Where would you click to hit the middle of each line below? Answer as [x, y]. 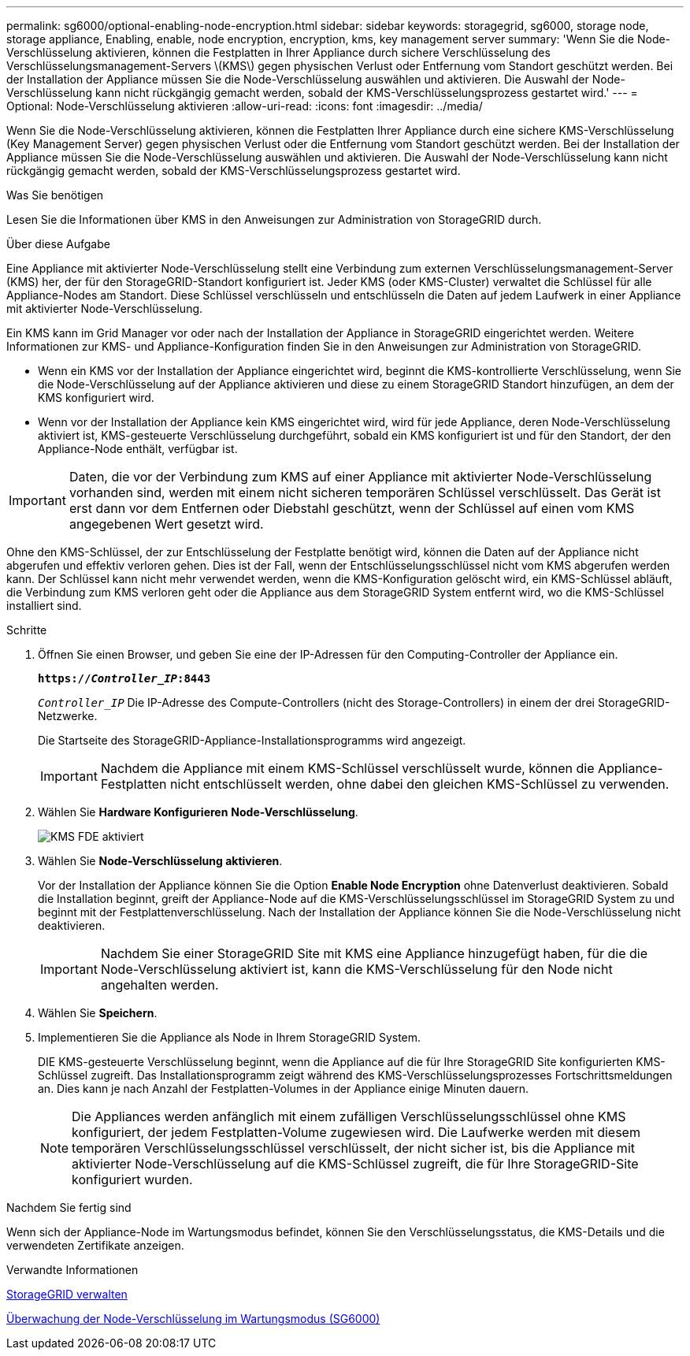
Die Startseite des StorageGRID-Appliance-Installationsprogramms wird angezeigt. [252, 740]
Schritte [27, 630]
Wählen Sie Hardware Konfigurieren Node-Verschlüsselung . [198, 812]
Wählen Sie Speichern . [98, 1013]
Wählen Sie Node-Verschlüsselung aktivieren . [160, 861]
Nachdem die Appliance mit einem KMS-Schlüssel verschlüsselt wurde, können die [347, 768]
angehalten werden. [160, 985]
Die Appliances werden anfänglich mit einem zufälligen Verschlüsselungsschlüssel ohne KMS [349, 1116]
